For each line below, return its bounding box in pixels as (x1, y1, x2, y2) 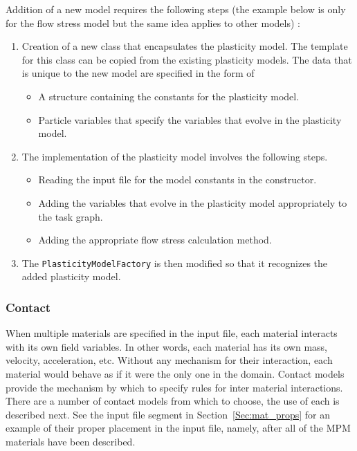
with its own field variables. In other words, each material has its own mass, (6, 339, 327, 353)
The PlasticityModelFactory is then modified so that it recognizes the (21, 255, 328, 270)
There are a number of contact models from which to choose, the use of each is (6, 394, 340, 408)
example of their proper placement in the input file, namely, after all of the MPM (6, 421, 351, 435)
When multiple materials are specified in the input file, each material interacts (6, 326, 338, 340)
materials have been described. (6, 434, 136, 448)
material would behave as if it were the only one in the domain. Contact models (6, 366, 345, 380)
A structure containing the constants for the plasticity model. (38, 89, 300, 103)
